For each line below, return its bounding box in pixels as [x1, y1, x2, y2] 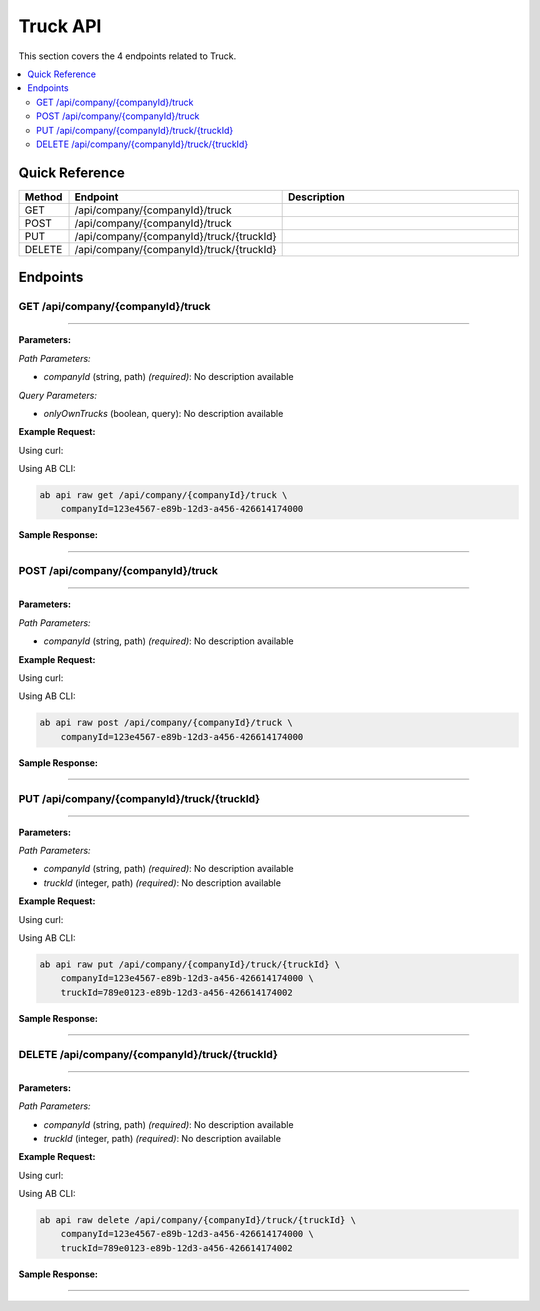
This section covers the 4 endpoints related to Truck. [18, 50, 237, 62]
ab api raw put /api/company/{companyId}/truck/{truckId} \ [39, 959, 341, 970]
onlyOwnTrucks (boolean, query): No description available [43, 407, 284, 419]
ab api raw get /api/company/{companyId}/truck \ [39, 490, 288, 501]
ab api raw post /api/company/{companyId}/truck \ [39, 717, 294, 729]
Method [24, 190, 63, 204]
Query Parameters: [18, 389, 97, 401]
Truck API [18, 15, 102, 37]
